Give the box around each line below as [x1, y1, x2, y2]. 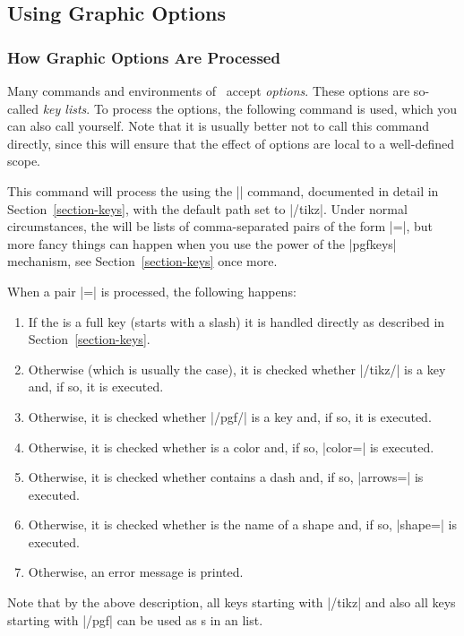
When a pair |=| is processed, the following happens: [7, 281, 296, 300]
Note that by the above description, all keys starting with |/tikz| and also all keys [7, 593, 456, 612]
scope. [7, 151, 41, 170]
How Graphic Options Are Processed [7, 46, 280, 68]
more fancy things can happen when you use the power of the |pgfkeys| [7, 234, 397, 253]
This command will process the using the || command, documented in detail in [7, 181, 439, 200]
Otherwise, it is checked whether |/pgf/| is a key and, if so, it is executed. [28, 407, 432, 425]
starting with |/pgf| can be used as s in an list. [7, 610, 263, 629]
